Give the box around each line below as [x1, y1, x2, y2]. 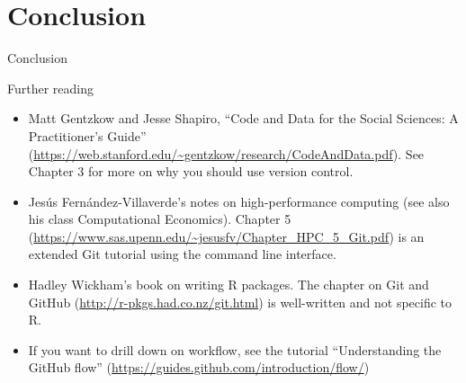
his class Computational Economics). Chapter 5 [28, 209, 291, 228]
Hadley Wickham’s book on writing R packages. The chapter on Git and [28, 275, 429, 294]
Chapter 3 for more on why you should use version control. [28, 162, 354, 181]
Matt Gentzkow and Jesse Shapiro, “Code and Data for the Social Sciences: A [28, 109, 459, 128]
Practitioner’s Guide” [28, 126, 147, 145]
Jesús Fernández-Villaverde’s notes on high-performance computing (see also [28, 191, 450, 210]
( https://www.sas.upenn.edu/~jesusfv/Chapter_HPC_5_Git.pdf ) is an [28, 227, 425, 245]
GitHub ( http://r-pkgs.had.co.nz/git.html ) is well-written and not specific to [28, 292, 453, 311]
